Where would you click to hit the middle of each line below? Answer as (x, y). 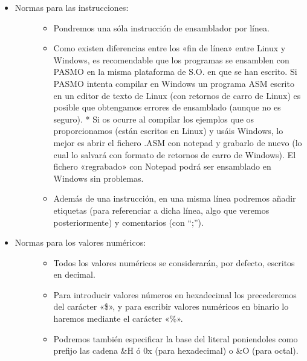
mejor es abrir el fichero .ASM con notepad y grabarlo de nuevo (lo (178, 142)
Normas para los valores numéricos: (80, 242)
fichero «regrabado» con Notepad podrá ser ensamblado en (162, 166)
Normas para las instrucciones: (72, 7)
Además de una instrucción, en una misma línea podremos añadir (175, 198)
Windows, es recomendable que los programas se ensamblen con (171, 59)
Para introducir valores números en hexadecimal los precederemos (175, 294)
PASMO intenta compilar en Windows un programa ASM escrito (174, 83)
